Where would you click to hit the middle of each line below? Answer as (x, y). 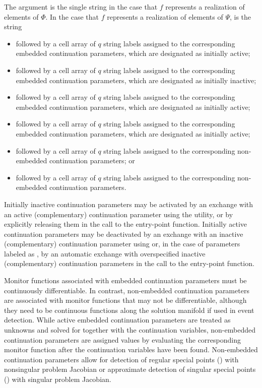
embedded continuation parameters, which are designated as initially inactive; (136, 80)
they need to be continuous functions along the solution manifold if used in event (129, 310)
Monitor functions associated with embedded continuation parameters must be (125, 280)
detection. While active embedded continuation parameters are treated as (117, 320)
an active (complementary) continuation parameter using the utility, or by (119, 214)
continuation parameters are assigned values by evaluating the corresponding (122, 339)
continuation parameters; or (92, 160)
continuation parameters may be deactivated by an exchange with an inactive (124, 234)
